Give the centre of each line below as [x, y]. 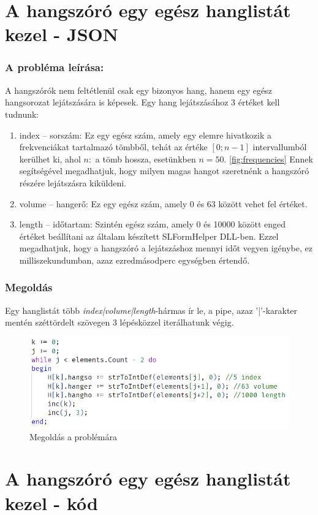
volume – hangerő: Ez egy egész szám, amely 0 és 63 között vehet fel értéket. [163, 203]
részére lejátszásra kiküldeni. [73, 182]
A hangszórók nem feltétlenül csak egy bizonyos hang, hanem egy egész [138, 90]
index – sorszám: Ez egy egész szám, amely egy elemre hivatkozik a [145, 135]
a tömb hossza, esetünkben [146, 158]
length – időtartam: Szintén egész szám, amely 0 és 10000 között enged [152, 224]
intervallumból [280, 147]
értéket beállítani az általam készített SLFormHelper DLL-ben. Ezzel [149, 236]
